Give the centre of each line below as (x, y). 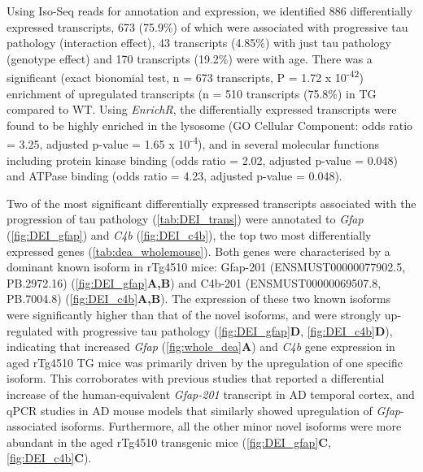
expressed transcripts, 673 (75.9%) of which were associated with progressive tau (207, 26)
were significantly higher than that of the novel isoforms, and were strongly (194, 314)
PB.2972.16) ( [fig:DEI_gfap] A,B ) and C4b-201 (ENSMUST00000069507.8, (194, 282)
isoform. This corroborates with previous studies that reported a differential (196, 378)
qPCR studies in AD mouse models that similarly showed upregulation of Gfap (204, 410)
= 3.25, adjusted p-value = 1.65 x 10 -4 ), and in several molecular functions (193, 143)
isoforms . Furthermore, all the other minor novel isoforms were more (231, 426)
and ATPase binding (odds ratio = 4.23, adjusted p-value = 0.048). (174, 176)
